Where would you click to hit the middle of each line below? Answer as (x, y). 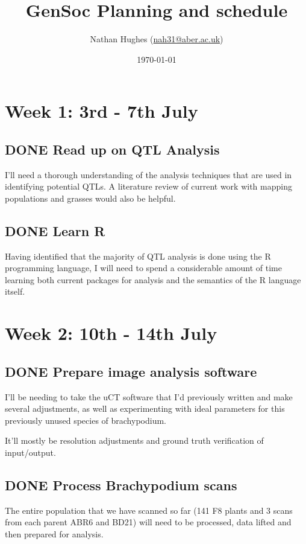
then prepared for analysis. (54, 534)
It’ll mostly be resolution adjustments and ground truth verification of (134, 440)
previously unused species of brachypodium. (86, 420)
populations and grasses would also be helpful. (90, 198)
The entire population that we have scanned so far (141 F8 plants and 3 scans (149, 510)
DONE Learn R (55, 230)
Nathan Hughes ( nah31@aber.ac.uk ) (157, 39)
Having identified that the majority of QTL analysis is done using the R (138, 256)
